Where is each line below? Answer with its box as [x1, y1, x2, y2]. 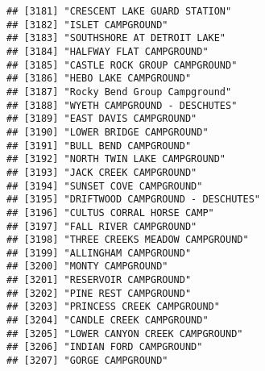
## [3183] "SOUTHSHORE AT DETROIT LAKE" [6, 32, 226, 44]
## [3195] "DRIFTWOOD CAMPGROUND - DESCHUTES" [6, 194, 260, 206]
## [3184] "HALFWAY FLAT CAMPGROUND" [6, 45, 209, 57]
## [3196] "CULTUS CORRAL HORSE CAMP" [6, 206, 214, 219]
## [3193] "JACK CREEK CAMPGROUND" [6, 166, 197, 178]
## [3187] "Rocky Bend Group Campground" [6, 85, 232, 98]
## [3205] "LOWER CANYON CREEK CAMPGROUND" [6, 327, 243, 340]
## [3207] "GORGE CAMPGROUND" [6, 355, 168, 367]
